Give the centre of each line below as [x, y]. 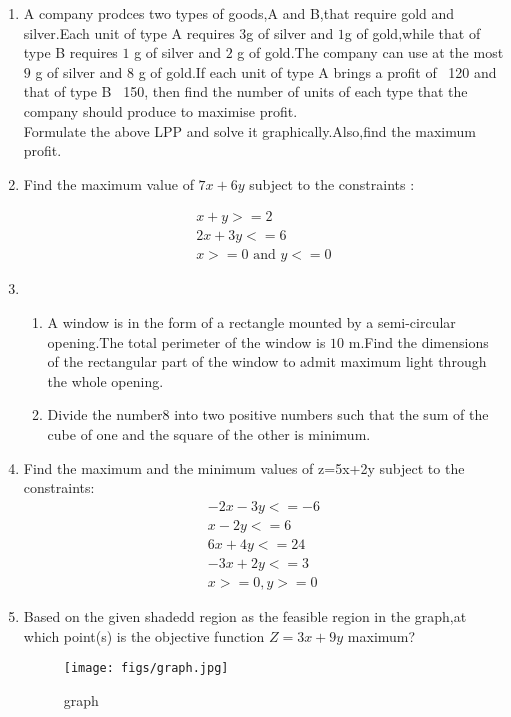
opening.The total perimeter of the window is [186, 341]
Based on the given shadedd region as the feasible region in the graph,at [245, 615]
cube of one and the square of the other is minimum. [209, 434]
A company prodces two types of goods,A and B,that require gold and [239, 13]
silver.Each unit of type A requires [129, 32]
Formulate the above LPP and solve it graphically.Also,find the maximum [249, 130]
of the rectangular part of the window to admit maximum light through [267, 361]
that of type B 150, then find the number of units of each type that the [245, 91]
